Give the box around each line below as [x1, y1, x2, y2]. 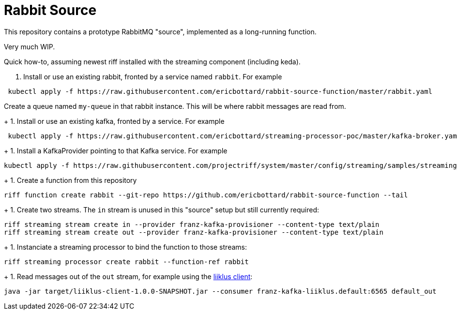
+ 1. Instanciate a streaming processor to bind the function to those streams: [4, 242, 247, 251]
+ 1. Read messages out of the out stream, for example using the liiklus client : [4, 272, 253, 281]
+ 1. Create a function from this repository [4, 176, 137, 184]
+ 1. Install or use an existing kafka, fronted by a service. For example [4, 117, 225, 125]
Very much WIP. [4, 42, 55, 51]
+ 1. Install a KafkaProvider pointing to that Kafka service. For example [4, 146, 228, 155]
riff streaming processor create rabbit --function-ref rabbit [4, 257, 249, 266]
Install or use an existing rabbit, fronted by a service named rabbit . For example [23, 72, 282, 81]
